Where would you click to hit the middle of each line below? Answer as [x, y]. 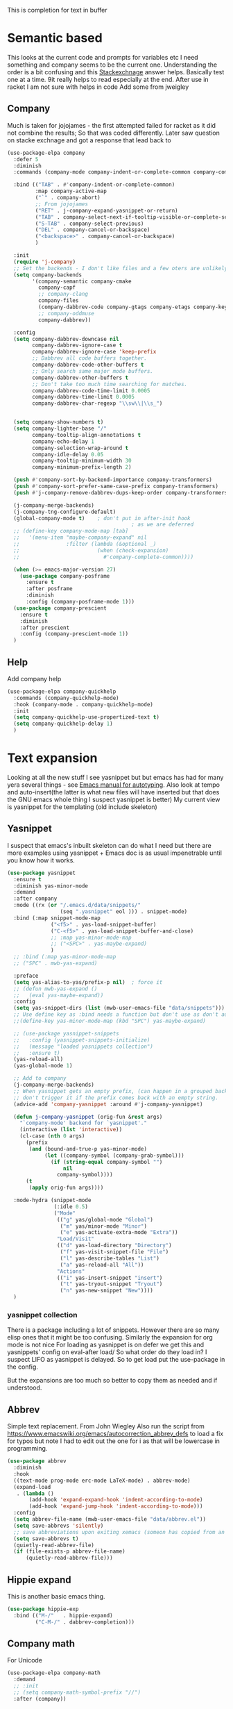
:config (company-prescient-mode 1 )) [74, 634]
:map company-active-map [71, 191]
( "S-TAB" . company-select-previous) [89, 224]
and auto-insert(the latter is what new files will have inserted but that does [113, 792]
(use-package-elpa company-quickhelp [62, 691]
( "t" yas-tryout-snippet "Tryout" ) [111, 1284]
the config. [23, 1367]
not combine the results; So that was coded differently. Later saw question [113, 133]
